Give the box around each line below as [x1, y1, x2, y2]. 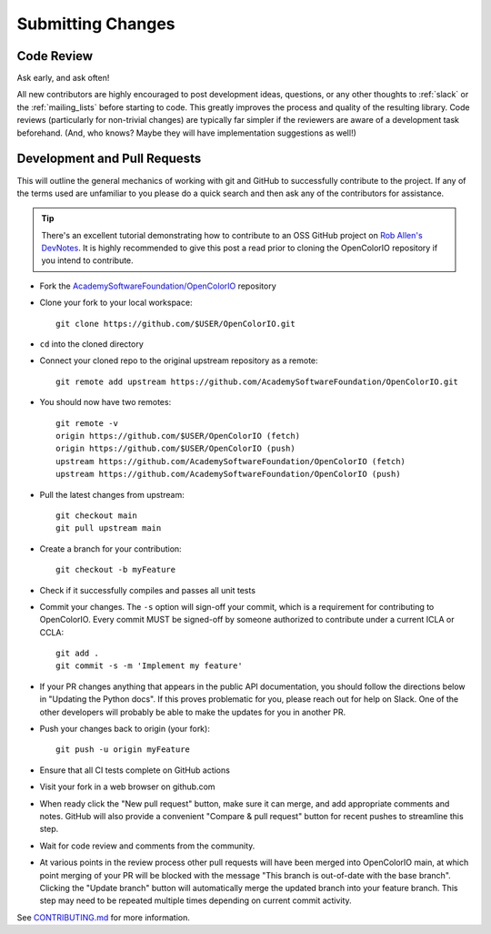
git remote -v [55, 418, 118, 428]
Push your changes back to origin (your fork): [39, 724, 211, 735]
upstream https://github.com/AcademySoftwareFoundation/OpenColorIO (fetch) [55, 456, 406, 466]
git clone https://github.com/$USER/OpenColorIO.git [55, 319, 296, 329]
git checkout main [55, 510, 138, 521]
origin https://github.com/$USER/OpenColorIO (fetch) [55, 431, 300, 441]
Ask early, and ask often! [16, 73, 110, 84]
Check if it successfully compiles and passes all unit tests [39, 584, 256, 595]
